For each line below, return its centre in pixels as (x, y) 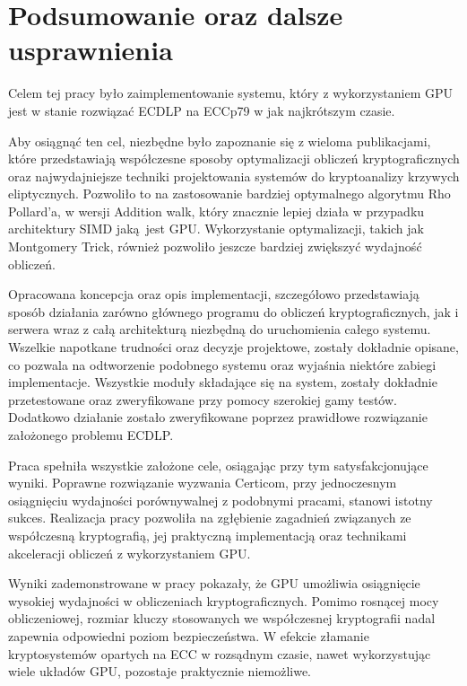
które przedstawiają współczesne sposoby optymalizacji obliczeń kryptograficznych (234, 158)
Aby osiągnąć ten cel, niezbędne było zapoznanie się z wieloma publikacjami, (220, 141)
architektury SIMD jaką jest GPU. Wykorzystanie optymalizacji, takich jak (216, 229)
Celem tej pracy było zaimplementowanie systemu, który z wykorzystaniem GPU (231, 93)
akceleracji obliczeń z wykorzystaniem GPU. (130, 553)
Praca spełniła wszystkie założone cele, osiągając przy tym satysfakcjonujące (218, 465)
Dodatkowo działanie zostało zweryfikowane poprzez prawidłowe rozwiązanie (218, 417)
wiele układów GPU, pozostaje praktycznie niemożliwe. (160, 671)
